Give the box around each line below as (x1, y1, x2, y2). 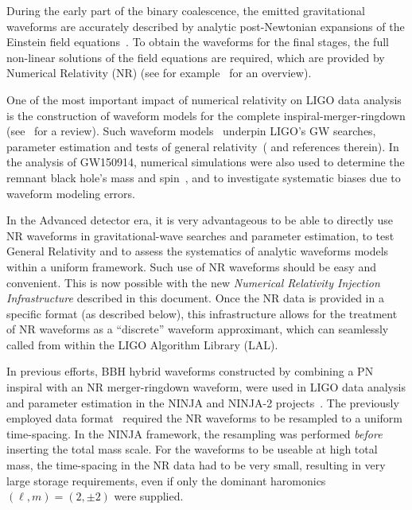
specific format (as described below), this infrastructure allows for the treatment (6, 305, 398, 321)
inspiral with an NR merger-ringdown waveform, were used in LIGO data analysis (6, 379, 406, 395)
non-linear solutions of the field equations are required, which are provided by (6, 49, 385, 65)
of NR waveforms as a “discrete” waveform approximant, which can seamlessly (6, 321, 389, 337)
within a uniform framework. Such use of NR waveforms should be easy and (6, 258, 376, 274)
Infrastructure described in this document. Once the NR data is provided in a (6, 290, 384, 306)
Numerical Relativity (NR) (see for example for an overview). (6, 64, 312, 81)
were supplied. (114, 488, 184, 504)
